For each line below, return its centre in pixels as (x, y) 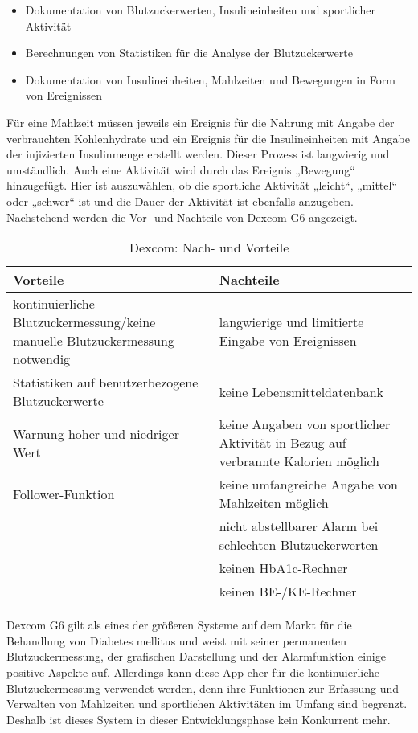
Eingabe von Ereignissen (288, 341)
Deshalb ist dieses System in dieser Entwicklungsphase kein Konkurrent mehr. (199, 719)
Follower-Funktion (64, 493)
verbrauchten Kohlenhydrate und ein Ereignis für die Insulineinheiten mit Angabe (208, 138)
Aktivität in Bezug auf (283, 443)
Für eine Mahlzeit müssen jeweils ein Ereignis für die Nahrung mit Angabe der (201, 122)
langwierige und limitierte (291, 322)
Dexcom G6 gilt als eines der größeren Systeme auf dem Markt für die (179, 625)
